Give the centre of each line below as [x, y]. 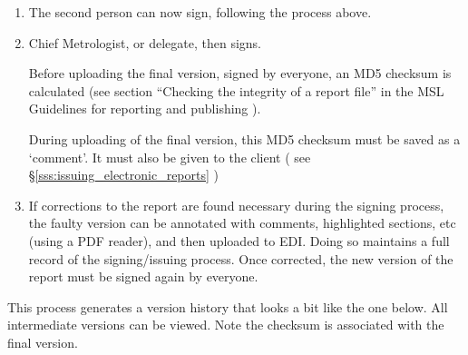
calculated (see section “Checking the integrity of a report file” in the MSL [236, 90]
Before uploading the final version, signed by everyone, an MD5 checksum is [240, 73]
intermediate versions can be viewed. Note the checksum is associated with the [226, 325]
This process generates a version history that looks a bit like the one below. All [228, 306]
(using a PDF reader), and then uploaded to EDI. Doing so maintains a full [239, 240]
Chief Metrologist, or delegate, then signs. [145, 42]
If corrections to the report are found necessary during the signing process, [236, 205]
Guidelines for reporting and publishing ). [145, 108]
